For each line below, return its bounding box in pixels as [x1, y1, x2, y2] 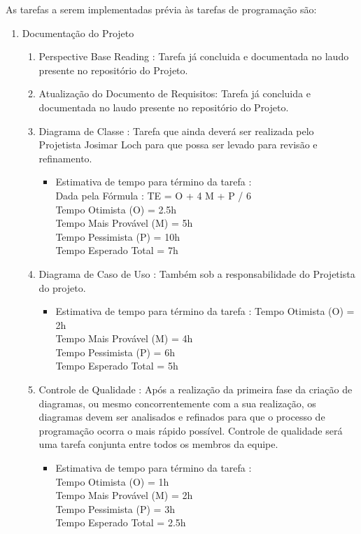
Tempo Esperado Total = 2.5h [55, 515, 186, 530]
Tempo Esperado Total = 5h [55, 358, 178, 373]
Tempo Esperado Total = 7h [55, 243, 178, 258]
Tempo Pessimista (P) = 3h [55, 501, 175, 516]
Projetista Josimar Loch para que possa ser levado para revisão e [38, 137, 318, 152]
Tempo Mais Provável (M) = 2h [55, 488, 193, 503]
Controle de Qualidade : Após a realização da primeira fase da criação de [38, 382, 353, 397]
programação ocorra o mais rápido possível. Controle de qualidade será [38, 423, 343, 437]
